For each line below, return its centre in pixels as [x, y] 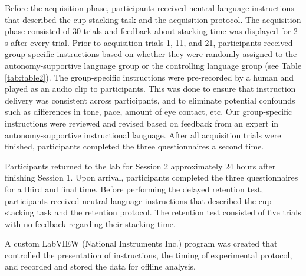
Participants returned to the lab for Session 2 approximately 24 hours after [140, 166]
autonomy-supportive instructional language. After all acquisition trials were [143, 134]
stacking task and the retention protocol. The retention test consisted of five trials [153, 212]
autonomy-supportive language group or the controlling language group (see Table [153, 65]
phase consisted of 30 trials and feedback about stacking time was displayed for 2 [151, 31]
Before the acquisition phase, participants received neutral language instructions [149, 8]
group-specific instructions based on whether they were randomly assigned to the [151, 54]
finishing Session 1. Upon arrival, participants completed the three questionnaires [152, 177]
